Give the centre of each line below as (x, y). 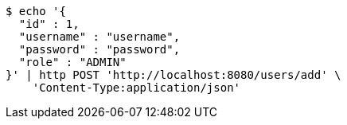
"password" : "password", (99, 49)
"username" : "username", (99, 37)
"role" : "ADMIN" (72, 62)
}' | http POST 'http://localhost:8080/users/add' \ (173, 75)
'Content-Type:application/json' (136, 88)
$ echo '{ (36, 11)
